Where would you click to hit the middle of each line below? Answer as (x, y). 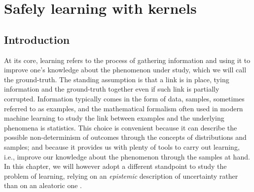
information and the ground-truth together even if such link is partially (112, 89)
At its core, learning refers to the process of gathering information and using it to (127, 60)
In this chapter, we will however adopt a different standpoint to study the (115, 166)
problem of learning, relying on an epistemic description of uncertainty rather (121, 176)
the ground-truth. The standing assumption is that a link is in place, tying (117, 79)
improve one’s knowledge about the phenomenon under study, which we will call (125, 70)
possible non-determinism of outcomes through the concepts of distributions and (125, 137)
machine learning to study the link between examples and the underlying (114, 118)
